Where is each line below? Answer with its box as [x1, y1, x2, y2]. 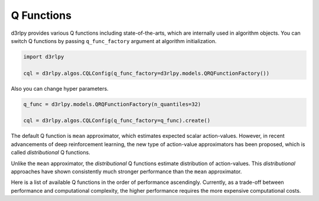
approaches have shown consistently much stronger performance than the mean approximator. [11, 168, 242, 175]
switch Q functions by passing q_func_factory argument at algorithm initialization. [11, 37, 217, 44]
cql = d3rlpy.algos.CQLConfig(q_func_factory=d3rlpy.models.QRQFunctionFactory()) [23, 70, 270, 77]
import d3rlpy [23, 53, 64, 60]
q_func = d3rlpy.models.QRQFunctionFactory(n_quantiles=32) [23, 101, 201, 107]
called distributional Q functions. [11, 149, 91, 156]
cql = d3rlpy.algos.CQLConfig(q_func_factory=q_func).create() [23, 117, 211, 124]
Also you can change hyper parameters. [11, 85, 109, 92]
